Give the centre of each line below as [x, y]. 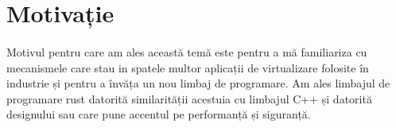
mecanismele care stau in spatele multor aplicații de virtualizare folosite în [188, 67]
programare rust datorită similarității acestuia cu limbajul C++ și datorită [189, 98]
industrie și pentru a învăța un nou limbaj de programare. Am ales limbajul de [198, 83]
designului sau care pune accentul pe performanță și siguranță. [159, 114]
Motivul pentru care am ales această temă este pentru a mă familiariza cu [187, 51]
